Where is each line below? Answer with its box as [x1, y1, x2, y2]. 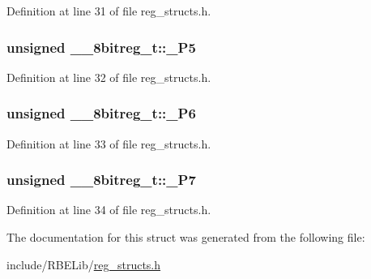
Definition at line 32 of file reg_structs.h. [6, 68, 211, 85]
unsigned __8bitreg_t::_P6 [6, 103, 196, 123]
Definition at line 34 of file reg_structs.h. [6, 201, 211, 218]
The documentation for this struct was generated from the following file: [6, 229, 365, 246]
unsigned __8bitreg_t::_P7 [6, 170, 196, 190]
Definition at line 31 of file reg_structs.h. [6, 2, 211, 19]
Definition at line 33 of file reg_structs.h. [6, 135, 211, 152]
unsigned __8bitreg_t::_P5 [6, 36, 196, 57]
